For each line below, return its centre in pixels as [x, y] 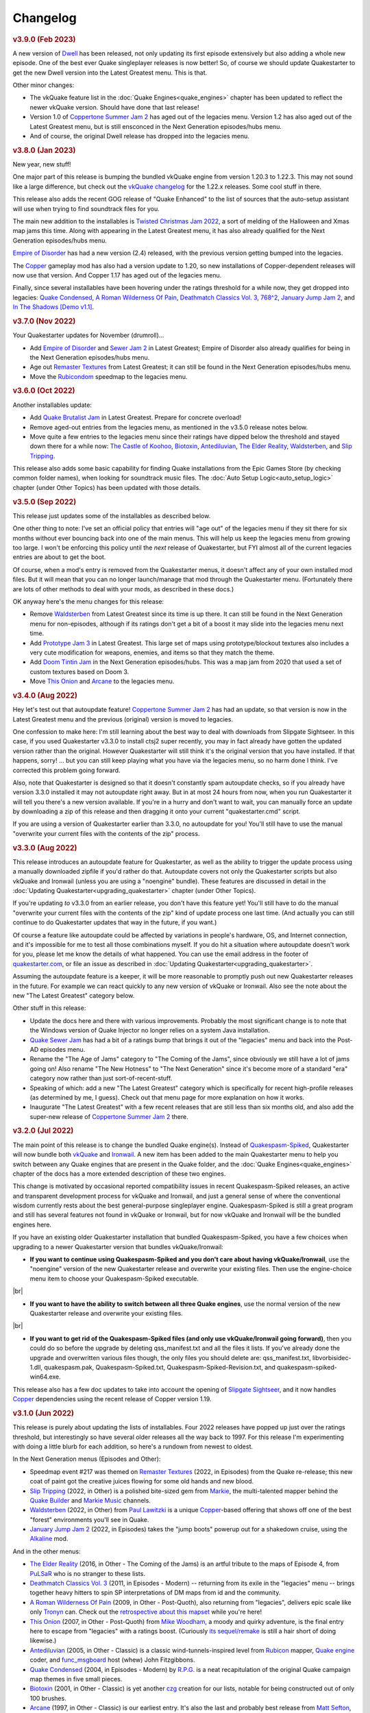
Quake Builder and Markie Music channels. [90, 1500]
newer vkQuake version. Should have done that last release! [114, 107]
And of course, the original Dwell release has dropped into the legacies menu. [140, 136]
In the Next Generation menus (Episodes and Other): [87, 1459]
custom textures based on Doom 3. [79, 671]
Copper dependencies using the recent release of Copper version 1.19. [112, 1399]
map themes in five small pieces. [76, 1679]
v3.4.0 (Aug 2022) [45, 695]
